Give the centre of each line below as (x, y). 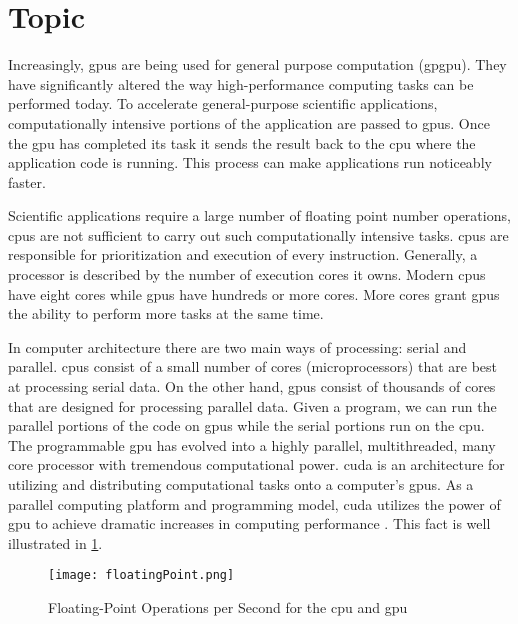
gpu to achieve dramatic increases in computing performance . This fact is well (249, 523)
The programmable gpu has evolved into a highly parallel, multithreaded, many (252, 444)
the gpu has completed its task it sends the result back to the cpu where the (242, 142)
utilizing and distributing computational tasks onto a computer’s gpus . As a (241, 484)
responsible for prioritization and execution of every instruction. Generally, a (243, 254)
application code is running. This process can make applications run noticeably (250, 162)
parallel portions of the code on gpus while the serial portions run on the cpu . (246, 425)
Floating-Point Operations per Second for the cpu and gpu (228, 607)
